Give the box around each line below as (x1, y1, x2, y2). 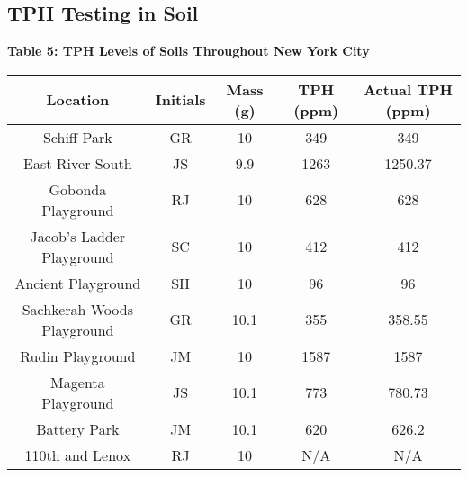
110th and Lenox (24, 444, 131, 465)
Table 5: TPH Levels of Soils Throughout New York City (7, 41, 370, 60)
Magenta (50, 371, 105, 392)
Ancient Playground (14, 272, 141, 293)
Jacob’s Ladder (30, 225, 126, 247)
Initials (155, 89, 206, 111)
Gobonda (49, 178, 107, 200)
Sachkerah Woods (22, 298, 133, 319)
